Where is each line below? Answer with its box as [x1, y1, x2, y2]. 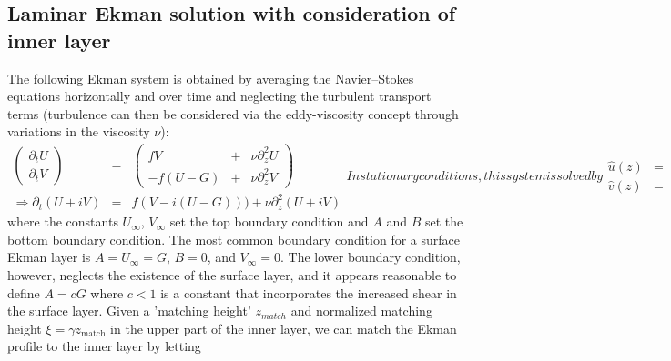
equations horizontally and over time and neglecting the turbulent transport [7, 86, 432, 105]
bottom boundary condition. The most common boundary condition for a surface [7, 229, 460, 248]
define [7, 283, 40, 302]
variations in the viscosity [7, 122, 150, 141]
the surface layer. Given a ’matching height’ [7, 301, 251, 320]
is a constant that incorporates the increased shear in [160, 283, 457, 302]
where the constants [7, 212, 118, 231]
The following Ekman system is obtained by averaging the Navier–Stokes [7, 68, 414, 87]
